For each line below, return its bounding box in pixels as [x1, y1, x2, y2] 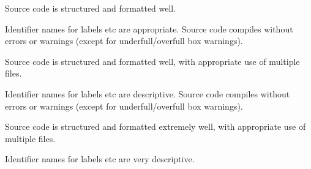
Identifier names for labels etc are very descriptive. [5, 152, 195, 165]
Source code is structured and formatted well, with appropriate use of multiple [5, 54, 300, 67]
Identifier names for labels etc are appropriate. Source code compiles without [5, 22, 293, 35]
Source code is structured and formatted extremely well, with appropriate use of [5, 120, 306, 133]
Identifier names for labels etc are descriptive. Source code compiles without [5, 87, 290, 100]
